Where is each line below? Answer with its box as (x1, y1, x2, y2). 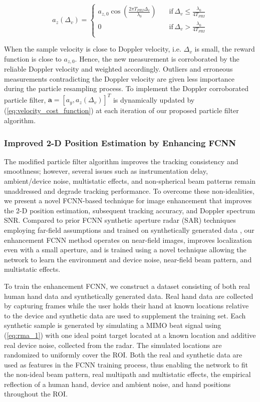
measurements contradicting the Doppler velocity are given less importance (4, 73, 234, 84)
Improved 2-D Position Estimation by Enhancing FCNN (4, 136, 236, 149)
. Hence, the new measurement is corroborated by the (75, 53, 239, 64)
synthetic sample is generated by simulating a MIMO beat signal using (4, 320, 221, 330)
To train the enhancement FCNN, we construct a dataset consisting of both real (4, 280, 250, 291)
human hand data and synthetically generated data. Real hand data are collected (4, 290, 253, 301)
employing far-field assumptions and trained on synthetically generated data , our (4, 224, 254, 235)
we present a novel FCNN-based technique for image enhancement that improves (4, 195, 252, 206)
